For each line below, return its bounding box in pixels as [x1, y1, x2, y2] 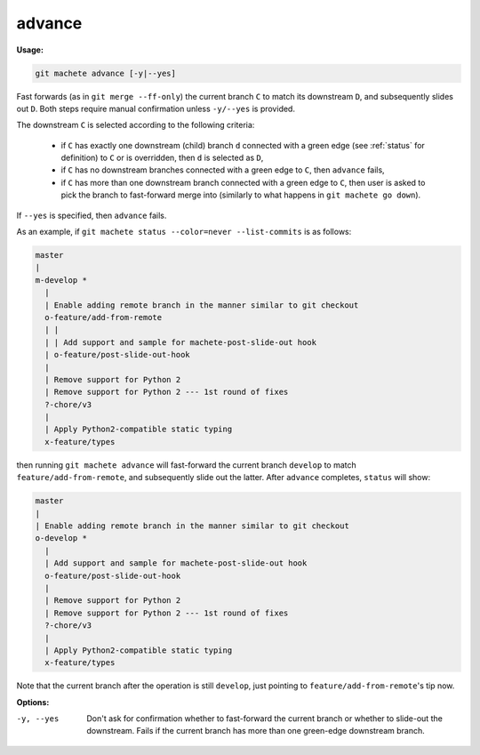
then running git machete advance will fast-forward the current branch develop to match [16, 459, 357, 470]
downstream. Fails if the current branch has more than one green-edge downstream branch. [86, 726, 426, 736]
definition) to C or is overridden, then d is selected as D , [60, 152, 264, 164]
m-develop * [35, 275, 88, 285]
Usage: [16, 44, 44, 55]
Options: [16, 696, 50, 707]
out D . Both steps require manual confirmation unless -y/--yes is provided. [16, 103, 295, 114]
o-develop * [35, 534, 88, 543]
